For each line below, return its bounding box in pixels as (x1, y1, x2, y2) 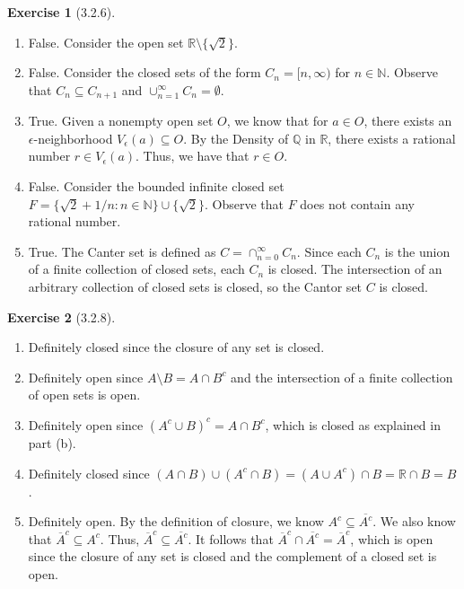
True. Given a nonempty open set (28, 111, 214, 130)
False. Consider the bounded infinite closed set (28, 177, 285, 196)
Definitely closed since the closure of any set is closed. (28, 338, 325, 356)
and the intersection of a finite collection (231, 367, 453, 386)
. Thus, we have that (136, 146, 250, 165)
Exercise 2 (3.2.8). (7, 307, 116, 326)
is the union (384, 242, 451, 260)
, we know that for (226, 111, 328, 130)
